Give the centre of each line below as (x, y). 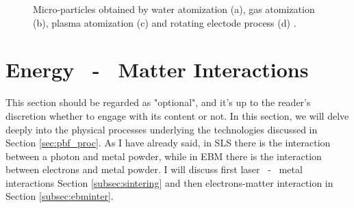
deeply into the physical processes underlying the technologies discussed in (162, 129)
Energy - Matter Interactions (157, 69)
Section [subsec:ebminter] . (60, 196)
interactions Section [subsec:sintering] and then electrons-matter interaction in (169, 182)
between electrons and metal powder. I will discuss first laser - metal (154, 169)
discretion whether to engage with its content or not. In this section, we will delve (177, 115)
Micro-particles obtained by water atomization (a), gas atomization (174, 9)
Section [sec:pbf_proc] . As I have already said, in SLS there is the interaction (168, 143)
